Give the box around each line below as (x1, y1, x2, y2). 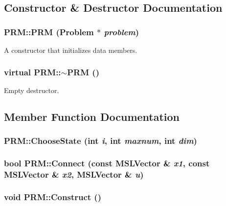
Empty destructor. (4, 85, 59, 95)
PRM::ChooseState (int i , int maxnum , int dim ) (4, 135, 197, 147)
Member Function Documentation (4, 109, 180, 124)
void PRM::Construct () (4, 190, 101, 203)
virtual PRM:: (4, 66, 61, 78)
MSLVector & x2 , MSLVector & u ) (4, 168, 144, 180)
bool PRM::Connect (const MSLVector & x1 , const (4, 157, 210, 169)
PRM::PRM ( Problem (4, 25, 94, 38)
